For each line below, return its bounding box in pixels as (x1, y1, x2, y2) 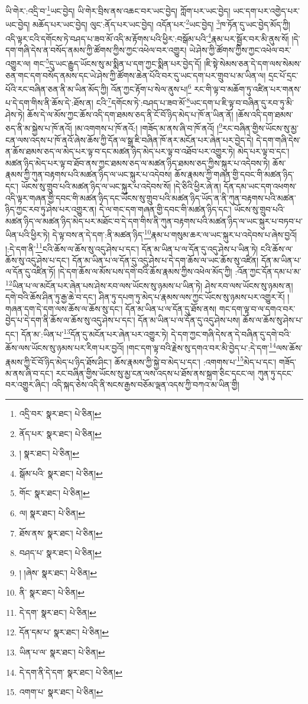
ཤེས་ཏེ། (5, 108, 25, 120)
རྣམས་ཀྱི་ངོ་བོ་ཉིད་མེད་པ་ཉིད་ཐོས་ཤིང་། (5, 355, 112, 368)
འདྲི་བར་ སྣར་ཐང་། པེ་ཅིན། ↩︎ (19, 407, 102, 419)
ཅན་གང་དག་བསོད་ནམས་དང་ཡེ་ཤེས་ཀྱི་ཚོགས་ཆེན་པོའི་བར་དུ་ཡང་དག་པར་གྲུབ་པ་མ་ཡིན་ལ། (5, 69, 266, 81)
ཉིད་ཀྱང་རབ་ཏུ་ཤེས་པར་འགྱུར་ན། (5, 203, 97, 216)
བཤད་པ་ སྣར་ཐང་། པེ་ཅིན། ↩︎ (19, 547, 102, 559)
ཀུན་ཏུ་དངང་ (257, 367, 293, 379)
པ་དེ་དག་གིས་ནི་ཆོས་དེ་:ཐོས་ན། (5, 97, 93, 109)
